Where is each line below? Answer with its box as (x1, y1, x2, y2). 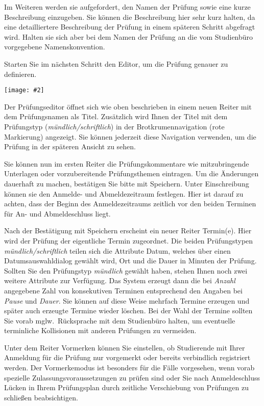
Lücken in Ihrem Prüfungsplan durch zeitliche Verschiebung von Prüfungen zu (4, 382, 249, 393)
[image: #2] (4, 87, 44, 94)
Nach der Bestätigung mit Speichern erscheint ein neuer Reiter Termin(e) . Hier (4, 225, 252, 236)
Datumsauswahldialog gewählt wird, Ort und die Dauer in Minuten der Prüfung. (4, 255, 257, 266)
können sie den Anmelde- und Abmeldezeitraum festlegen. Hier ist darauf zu (4, 188, 244, 199)
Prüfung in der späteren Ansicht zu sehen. (4, 141, 136, 152)
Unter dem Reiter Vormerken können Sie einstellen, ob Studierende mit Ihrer (4, 342, 245, 353)
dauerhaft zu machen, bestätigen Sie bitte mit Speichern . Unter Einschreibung (4, 178, 249, 188)
